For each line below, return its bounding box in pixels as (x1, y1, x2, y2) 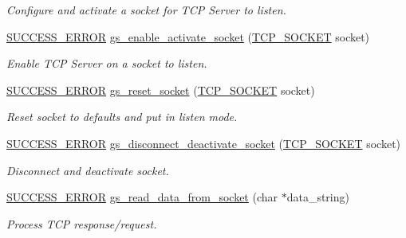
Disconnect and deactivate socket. (6, 162, 169, 178)
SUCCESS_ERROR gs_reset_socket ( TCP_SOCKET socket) (6, 81, 315, 98)
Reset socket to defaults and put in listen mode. (6, 108, 238, 125)
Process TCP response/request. (6, 215, 157, 232)
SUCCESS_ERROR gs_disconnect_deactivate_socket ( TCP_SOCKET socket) (6, 135, 401, 151)
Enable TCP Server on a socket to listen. (6, 55, 207, 72)
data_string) (286, 189, 349, 205)
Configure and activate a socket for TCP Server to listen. (6, 2, 286, 18)
